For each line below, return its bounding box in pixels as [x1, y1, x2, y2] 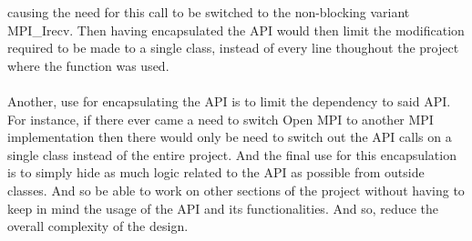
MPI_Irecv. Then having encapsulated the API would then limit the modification [7, 20, 465, 39]
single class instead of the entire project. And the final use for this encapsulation [7, 145, 457, 164]
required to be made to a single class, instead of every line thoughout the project [7, 38, 459, 57]
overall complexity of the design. [7, 216, 189, 236]
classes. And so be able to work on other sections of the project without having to [7, 180, 465, 199]
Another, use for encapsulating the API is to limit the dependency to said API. [7, 91, 451, 110]
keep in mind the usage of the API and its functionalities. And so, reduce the [7, 198, 439, 217]
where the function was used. [7, 55, 169, 75]
